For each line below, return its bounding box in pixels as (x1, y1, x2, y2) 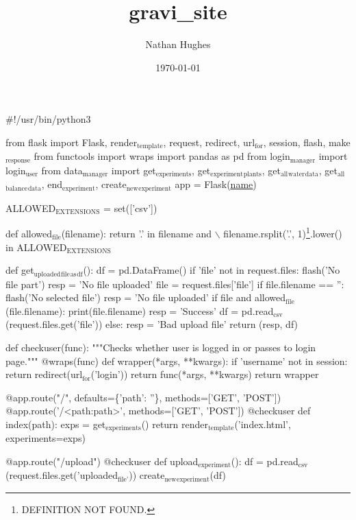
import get (111, 163, 156, 177)
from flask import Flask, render (5, 134, 138, 149)
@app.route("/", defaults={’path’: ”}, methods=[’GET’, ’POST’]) (5, 390, 281, 404)
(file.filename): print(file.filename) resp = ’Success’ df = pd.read (5, 303, 274, 318)
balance (5, 185, 28, 192)
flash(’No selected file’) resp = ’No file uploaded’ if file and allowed (5, 290, 285, 305)
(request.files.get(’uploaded (5, 468, 118, 482)
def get (5, 263, 34, 277)
